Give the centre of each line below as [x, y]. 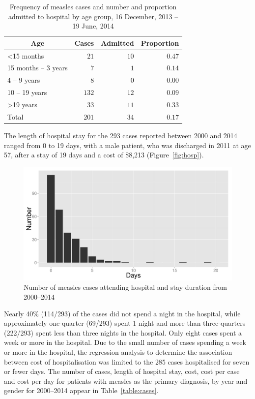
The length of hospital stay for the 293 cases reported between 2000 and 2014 [121, 135]
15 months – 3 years [38, 68]
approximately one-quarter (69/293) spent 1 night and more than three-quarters [125, 323]
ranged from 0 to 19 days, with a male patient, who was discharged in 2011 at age [127, 145]
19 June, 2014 [93, 26]
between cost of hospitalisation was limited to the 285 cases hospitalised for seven [127, 361]
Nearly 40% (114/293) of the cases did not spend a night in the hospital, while [122, 313]
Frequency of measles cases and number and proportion [93, 6]
